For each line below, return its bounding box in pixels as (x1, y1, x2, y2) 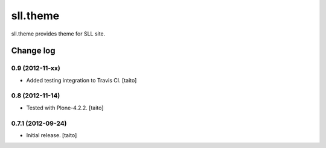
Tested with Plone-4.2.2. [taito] (26, 104, 104, 111)
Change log (11, 46, 56, 56)
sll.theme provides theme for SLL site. (11, 30, 106, 37)
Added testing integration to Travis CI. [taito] (26, 76, 137, 84)
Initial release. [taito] (26, 131, 77, 138)
